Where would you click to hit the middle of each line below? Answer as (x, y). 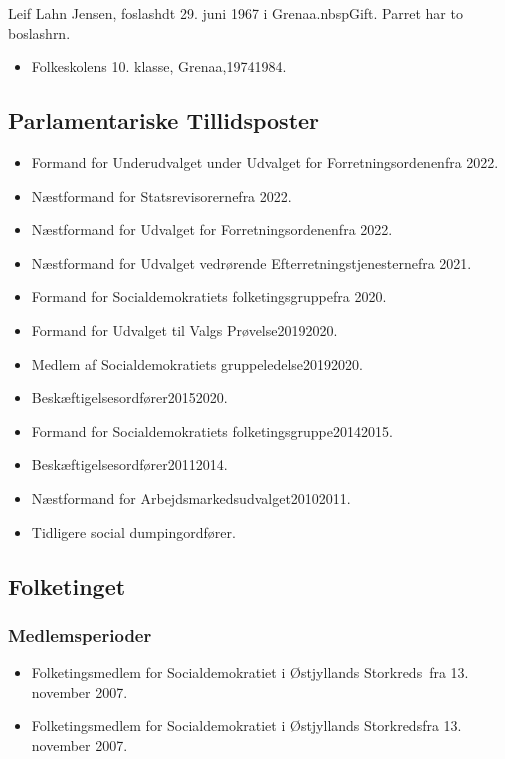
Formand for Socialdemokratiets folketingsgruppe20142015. (212, 430)
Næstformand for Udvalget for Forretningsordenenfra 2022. (212, 229)
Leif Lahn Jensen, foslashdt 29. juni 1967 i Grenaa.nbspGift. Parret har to (235, 13)
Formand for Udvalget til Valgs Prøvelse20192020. (184, 329)
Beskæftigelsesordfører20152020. (129, 397)
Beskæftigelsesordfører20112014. (129, 464)
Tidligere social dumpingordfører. (133, 531)
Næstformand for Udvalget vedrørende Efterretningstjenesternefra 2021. (251, 262)
